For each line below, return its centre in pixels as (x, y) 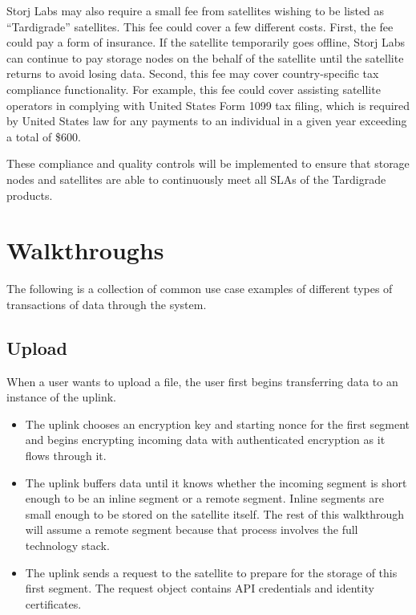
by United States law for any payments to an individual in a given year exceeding (207, 121)
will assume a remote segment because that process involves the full (192, 529)
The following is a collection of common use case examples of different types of (200, 289)
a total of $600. (44, 136)
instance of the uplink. (61, 397)
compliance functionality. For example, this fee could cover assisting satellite (194, 89)
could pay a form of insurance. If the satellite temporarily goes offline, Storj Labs (206, 42)
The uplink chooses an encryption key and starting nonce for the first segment (218, 424)
